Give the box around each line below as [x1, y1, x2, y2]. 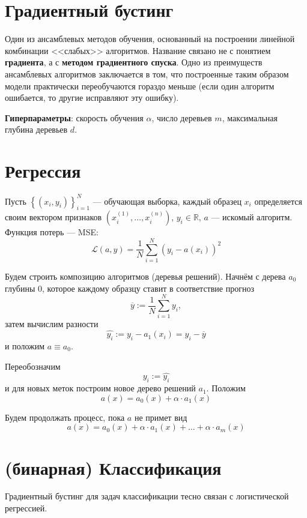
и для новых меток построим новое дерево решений [5, 382, 196, 394]
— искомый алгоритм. [211, 211, 293, 223]
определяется [254, 194, 302, 207]
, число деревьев [151, 111, 212, 124]
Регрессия [5, 158, 81, 183]
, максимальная [222, 111, 278, 124]
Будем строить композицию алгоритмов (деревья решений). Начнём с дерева [5, 270, 286, 283]
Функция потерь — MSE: [5, 226, 99, 238]
